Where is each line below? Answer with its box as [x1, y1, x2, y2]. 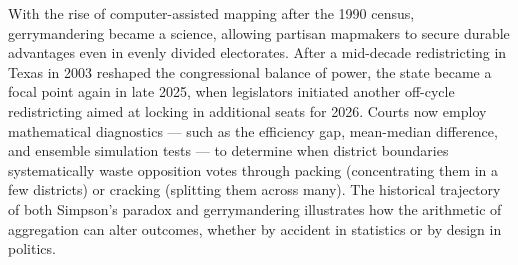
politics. [8, 238, 56, 259]
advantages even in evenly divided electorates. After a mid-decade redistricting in [8, 42, 507, 63]
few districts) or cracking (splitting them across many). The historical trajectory [8, 179, 501, 200]
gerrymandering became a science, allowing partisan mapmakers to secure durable [8, 22, 510, 43]
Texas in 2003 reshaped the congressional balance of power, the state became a [8, 61, 492, 82]
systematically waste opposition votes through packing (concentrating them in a [8, 159, 499, 180]
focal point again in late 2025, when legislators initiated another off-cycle [8, 81, 455, 102]
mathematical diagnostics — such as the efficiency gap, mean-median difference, [8, 120, 498, 141]
